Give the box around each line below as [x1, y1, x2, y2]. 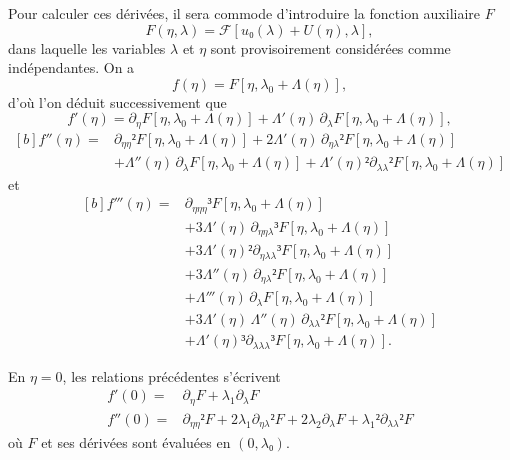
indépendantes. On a [8, 57, 135, 78]
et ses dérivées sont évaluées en [41, 432, 231, 453]
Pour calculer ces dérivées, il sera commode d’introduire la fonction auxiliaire [8, 3, 481, 23]
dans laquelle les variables [8, 37, 166, 58]
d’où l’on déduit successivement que [8, 91, 227, 112]
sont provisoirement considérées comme [210, 37, 451, 58]
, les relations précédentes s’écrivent [62, 365, 281, 386]
